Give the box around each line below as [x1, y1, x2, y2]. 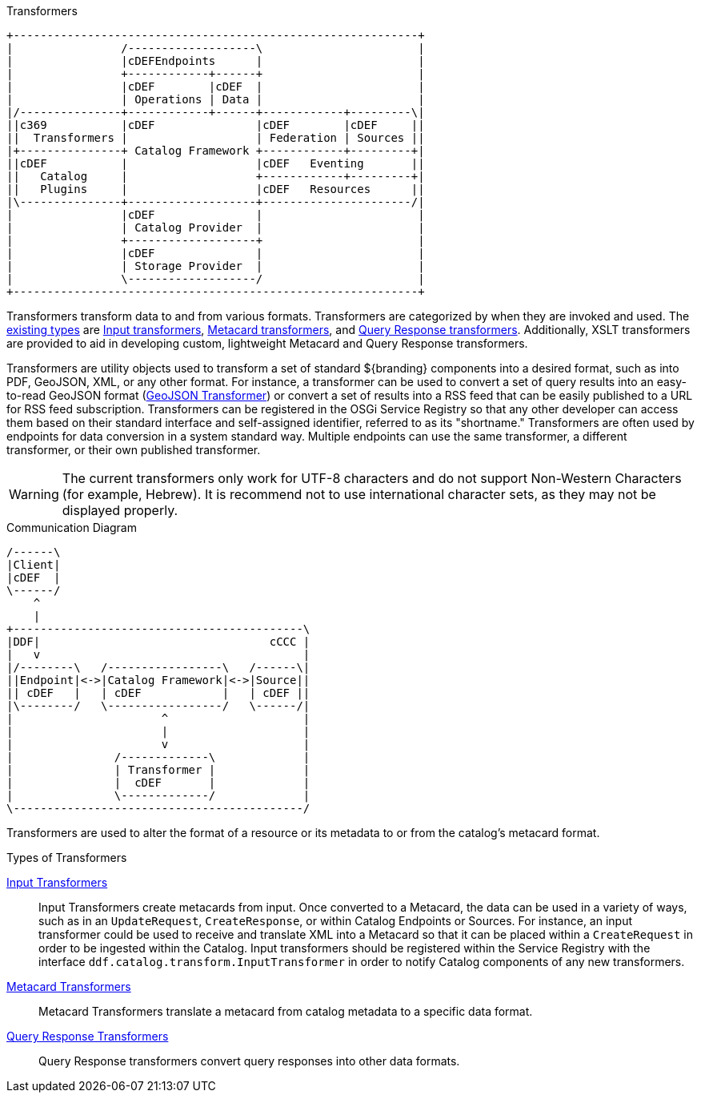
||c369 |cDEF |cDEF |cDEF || [6, 119, 425, 131]
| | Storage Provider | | [6, 260, 425, 272]
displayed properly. [62, 502, 178, 518]
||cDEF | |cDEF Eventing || [6, 157, 425, 170]
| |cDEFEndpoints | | [6, 54, 425, 67]
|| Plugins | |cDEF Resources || [6, 183, 425, 195]
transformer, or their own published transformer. [6, 443, 261, 457]
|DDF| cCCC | [6, 635, 310, 648]
